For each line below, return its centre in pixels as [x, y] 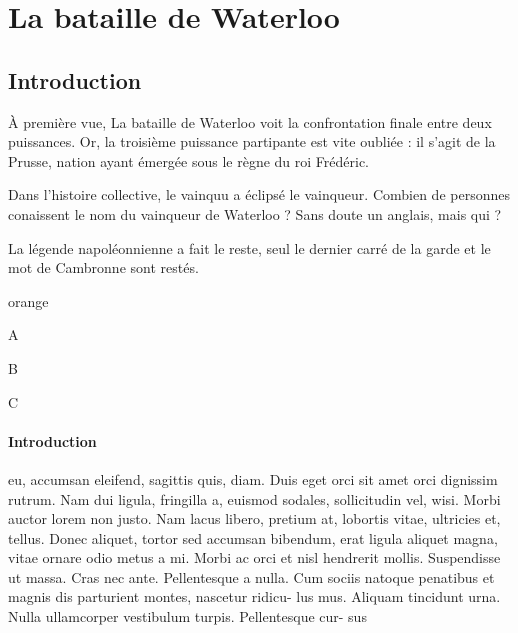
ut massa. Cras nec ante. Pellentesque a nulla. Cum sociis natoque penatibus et [251, 576]
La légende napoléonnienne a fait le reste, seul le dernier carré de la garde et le [249, 247]
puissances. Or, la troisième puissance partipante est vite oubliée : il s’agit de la [252, 141]
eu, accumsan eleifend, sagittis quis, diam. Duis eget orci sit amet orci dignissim [253, 478]
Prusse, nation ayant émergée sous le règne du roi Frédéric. [189, 160]
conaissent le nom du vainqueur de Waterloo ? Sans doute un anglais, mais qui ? [255, 213]
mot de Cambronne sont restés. [103, 267]
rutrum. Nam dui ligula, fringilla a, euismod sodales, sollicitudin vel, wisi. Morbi [254, 498]
